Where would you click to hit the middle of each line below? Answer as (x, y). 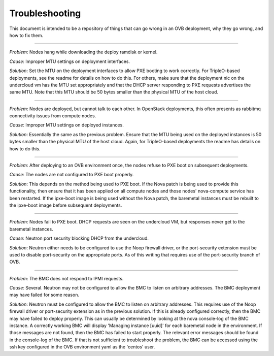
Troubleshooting (45, 13)
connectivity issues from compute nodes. (53, 116)
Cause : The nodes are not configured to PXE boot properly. (72, 175)
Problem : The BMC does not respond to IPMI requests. (66, 278)
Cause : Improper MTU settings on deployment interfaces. (70, 61)
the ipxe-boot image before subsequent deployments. (66, 205)
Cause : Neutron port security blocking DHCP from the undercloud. (79, 238)
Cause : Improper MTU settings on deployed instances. (66, 125)
